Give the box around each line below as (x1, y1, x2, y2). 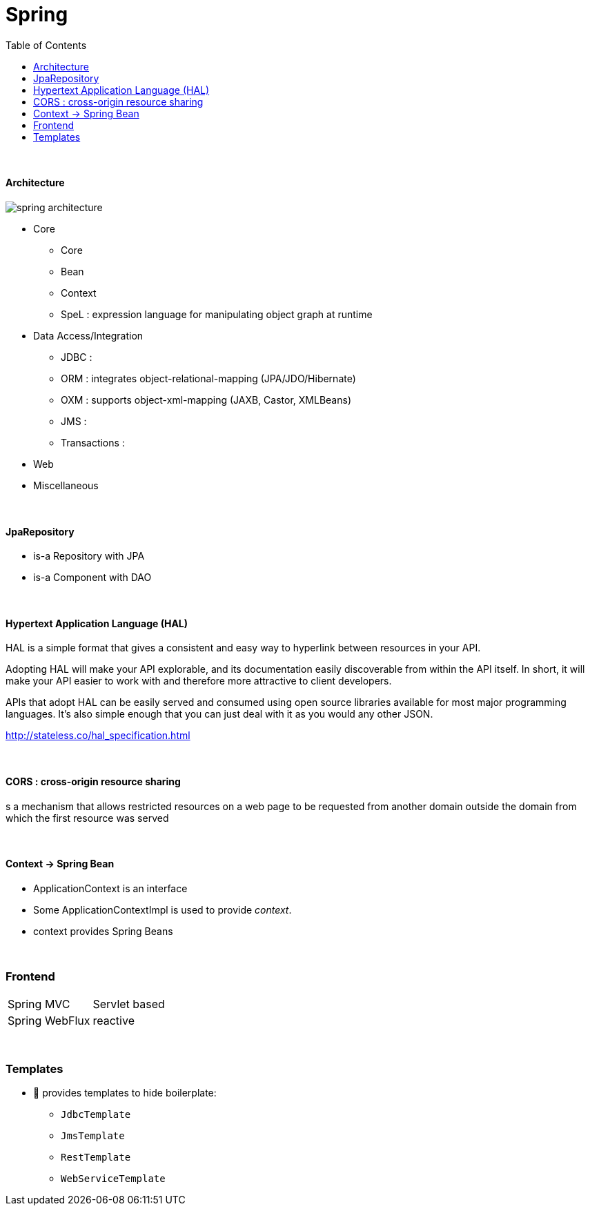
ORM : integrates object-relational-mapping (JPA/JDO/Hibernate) (61, 372, 356, 384)
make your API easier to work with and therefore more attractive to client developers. (6, 675, 392, 687)
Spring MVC (8, 996, 70, 1011)
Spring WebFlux (8, 1013, 90, 1027)
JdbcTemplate (61, 1109, 131, 1121)
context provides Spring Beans (33, 925, 173, 937)
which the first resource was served (6, 811, 169, 824)
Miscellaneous (33, 479, 99, 491)
